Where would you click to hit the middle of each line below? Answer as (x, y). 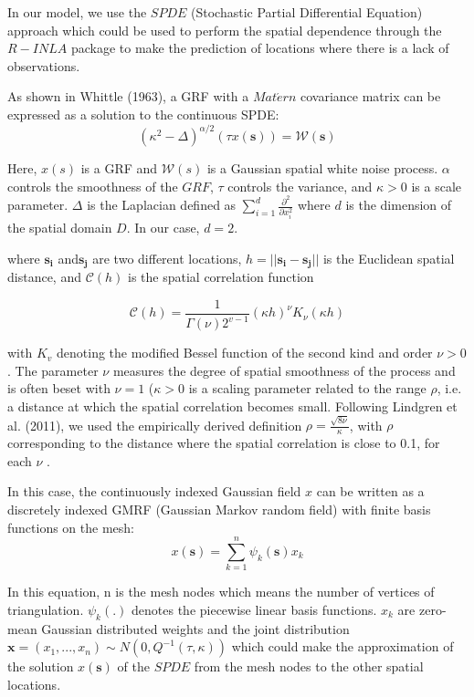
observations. (44, 65)
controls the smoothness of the (93, 186)
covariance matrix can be (370, 96)
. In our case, (163, 228)
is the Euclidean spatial (389, 258)
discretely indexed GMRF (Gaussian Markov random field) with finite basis (219, 509)
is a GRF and (119, 168)
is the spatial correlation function (221, 277)
